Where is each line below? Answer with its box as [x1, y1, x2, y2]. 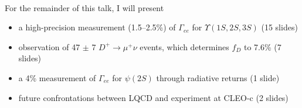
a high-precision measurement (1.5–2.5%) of [18, 21, 176, 33]
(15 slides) [261, 21, 298, 33]
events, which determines [140, 40, 229, 53]
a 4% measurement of [18, 71, 96, 83]
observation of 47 [18, 40, 80, 53]
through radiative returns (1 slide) [156, 71, 280, 83]
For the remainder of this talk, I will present [5, 1, 164, 13]
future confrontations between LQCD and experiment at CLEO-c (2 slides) [18, 91, 289, 103]
